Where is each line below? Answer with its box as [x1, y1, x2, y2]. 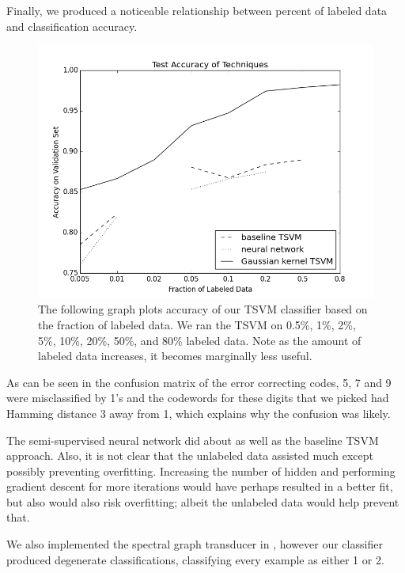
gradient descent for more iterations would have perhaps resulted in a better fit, [6, 478, 393, 495]
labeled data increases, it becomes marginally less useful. [38, 347, 312, 364]
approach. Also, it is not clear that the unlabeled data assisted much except [6, 447, 374, 464]
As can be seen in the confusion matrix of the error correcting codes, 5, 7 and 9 [6, 374, 392, 390]
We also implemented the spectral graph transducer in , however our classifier [6, 536, 383, 552]
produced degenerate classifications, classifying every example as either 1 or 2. [6, 551, 384, 567]
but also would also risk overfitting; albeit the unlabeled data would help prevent [6, 493, 399, 510]
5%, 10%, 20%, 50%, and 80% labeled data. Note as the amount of [38, 332, 361, 348]
